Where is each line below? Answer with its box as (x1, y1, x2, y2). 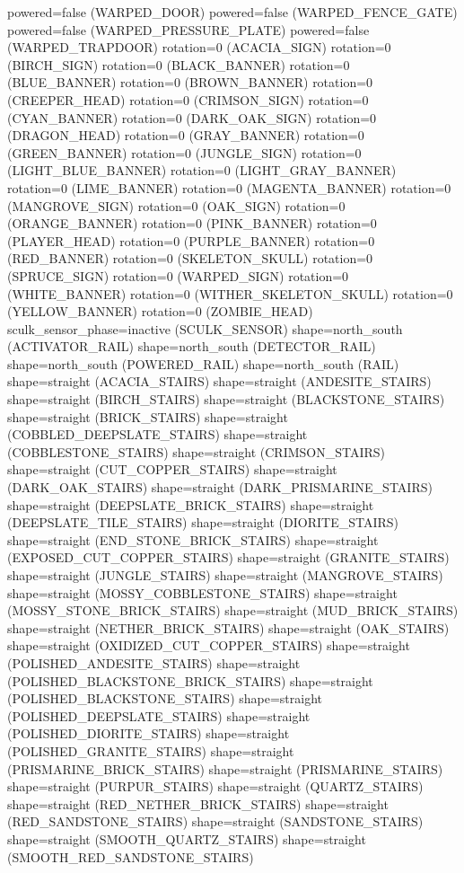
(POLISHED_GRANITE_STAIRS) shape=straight (7, 741, 294, 760)
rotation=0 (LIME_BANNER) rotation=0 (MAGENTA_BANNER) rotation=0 (7, 178, 451, 197)
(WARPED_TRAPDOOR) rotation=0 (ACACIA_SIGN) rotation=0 (7, 38, 391, 57)
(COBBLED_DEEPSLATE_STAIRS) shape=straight (7, 425, 308, 444)
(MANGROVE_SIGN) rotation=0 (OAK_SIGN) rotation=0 (7, 196, 346, 215)
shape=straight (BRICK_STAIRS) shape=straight (7, 407, 288, 426)
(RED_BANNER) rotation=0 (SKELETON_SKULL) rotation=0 (7, 249, 373, 268)
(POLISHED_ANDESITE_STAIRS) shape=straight (7, 653, 301, 672)
